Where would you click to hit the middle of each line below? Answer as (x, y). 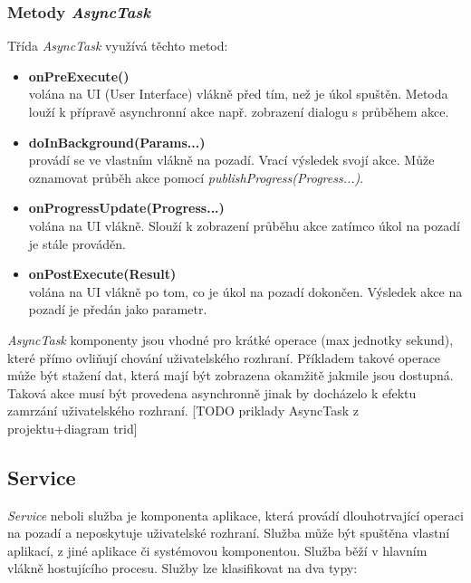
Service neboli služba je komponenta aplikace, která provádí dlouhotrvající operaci (235, 515)
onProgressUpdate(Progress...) (126, 208)
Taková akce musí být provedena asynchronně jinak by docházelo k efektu (212, 392)
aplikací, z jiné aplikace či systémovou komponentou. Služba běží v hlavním (217, 550)
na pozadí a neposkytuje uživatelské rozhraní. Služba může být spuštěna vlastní (229, 533)
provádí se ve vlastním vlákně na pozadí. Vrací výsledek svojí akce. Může (231, 160)
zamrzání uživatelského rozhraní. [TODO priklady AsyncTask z (183, 411)
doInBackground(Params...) (117, 142)
